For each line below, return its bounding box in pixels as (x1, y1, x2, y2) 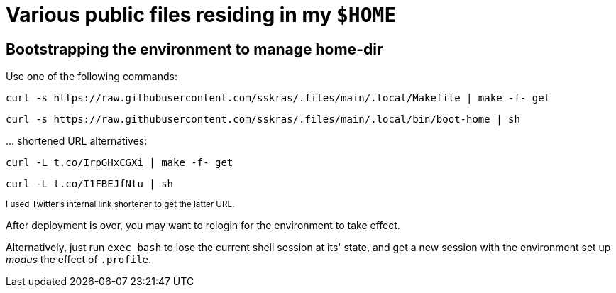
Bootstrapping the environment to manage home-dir (6, 40, 383, 58)
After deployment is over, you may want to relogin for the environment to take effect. (6, 219, 400, 232)
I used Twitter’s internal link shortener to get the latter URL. (6, 199, 235, 210)
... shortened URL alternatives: (6, 135, 148, 148)
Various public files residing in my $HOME (6, 3, 397, 27)
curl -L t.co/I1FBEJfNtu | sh (6, 178, 174, 190)
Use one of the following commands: (6, 70, 177, 83)
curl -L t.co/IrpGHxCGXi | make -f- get (6, 157, 233, 169)
